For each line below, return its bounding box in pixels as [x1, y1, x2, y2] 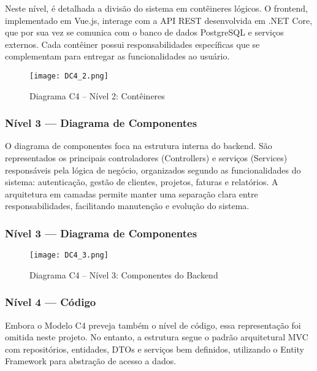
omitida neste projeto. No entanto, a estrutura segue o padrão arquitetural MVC [5, 331, 308, 343]
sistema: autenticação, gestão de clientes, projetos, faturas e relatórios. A [5, 175, 278, 188]
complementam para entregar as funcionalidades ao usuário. [5, 50, 230, 63]
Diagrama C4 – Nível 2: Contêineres [29, 89, 165, 102]
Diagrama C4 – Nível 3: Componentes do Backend [29, 268, 218, 281]
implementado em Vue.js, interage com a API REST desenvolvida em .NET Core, [5, 13, 313, 26]
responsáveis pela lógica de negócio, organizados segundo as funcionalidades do [5, 163, 301, 176]
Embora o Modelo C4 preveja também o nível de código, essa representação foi [5, 318, 301, 331]
